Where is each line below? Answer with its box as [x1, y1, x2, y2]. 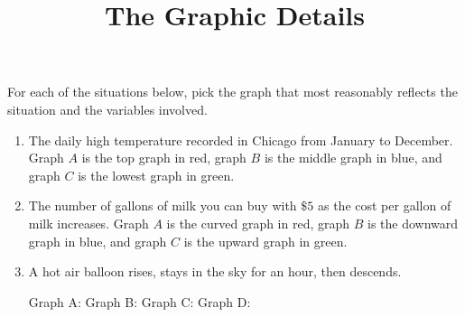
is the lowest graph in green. [78, 165, 235, 184]
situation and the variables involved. [7, 99, 208, 118]
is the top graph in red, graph [81, 148, 246, 167]
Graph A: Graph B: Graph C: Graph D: [28, 292, 251, 311]
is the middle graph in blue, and [264, 148, 442, 167]
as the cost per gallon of [317, 196, 451, 215]
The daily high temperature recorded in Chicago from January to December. [28, 130, 453, 149]
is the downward [367, 213, 459, 232]
